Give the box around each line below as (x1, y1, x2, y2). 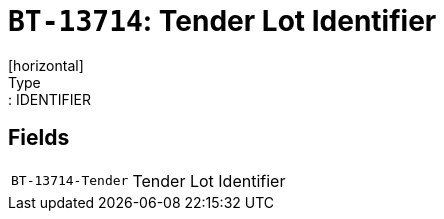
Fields (8, 125, 70, 151)
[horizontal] (8, 56, 84, 74)
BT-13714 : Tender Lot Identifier (8, 4, 437, 38)
